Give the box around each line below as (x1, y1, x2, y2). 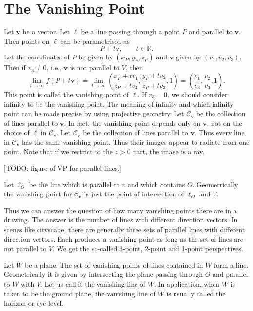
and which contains (127, 179, 185, 189)
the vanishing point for (4, 189, 72, 199)
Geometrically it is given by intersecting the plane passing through (4, 269, 203, 279)
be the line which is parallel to (29, 179, 120, 189)
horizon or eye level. (4, 298, 64, 308)
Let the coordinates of (4, 52, 70, 62)
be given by (78, 52, 113, 62)
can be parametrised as (60, 36, 130, 46)
